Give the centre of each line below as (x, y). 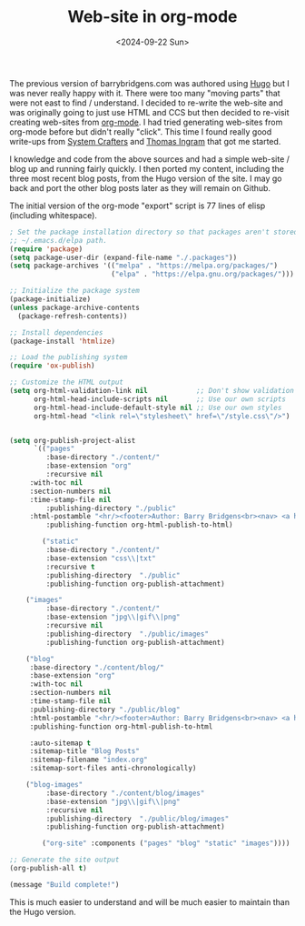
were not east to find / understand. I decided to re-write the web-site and (146, 103)
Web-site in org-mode (152, 17)
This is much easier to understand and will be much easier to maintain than (150, 901)
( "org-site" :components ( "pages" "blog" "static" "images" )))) (166, 843)
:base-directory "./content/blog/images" (125, 793)
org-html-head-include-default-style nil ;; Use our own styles (157, 408)
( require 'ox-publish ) (52, 366)
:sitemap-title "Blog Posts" (85, 751)
